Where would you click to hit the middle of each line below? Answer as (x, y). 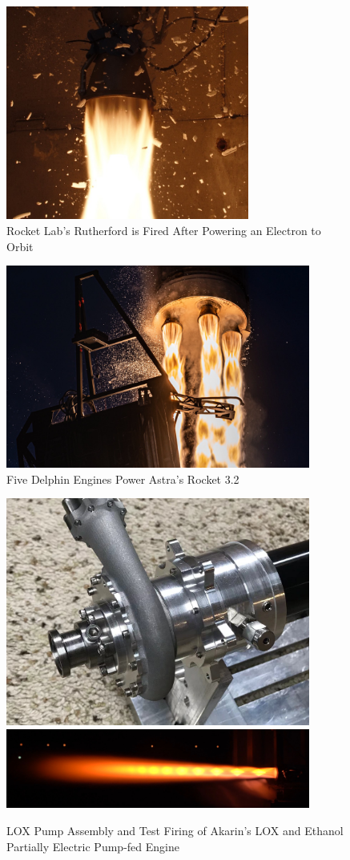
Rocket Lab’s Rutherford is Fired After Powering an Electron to (164, 231)
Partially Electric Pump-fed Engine (93, 846)
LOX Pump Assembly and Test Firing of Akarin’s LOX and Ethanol (175, 830)
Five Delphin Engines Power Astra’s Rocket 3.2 (123, 479)
